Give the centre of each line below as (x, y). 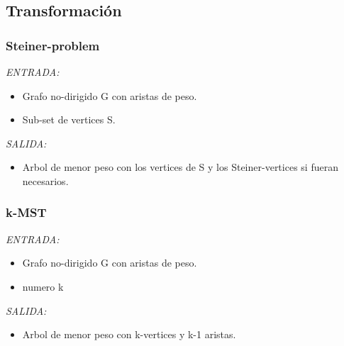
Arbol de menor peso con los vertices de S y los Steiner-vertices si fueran (180, 167)
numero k (43, 286)
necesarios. (45, 180)
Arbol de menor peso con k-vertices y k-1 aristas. (129, 334)
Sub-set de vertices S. (69, 119)
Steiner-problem (53, 45)
